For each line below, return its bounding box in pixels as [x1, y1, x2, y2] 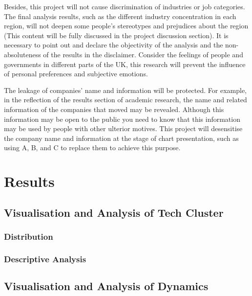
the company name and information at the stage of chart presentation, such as [4, 133, 239, 143]
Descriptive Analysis [4, 252, 86, 265]
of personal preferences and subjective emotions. [4, 68, 148, 79]
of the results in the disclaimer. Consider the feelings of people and [43, 49, 243, 59]
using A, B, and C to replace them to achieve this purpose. [4, 142, 181, 153]
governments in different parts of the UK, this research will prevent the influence [4, 59, 246, 69]
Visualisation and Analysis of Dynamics [4, 278, 209, 294]
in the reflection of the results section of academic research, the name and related [4, 94, 247, 105]
